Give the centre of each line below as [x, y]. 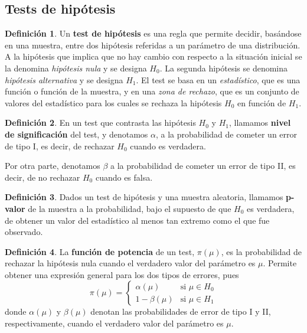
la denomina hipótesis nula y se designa [76, 68]
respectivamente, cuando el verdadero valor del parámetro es [114, 323]
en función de [262, 102]
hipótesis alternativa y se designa [64, 79]
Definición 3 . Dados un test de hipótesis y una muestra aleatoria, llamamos [144, 197]
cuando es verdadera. [168, 146]
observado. [24, 232]
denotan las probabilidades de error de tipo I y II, [181, 311]
